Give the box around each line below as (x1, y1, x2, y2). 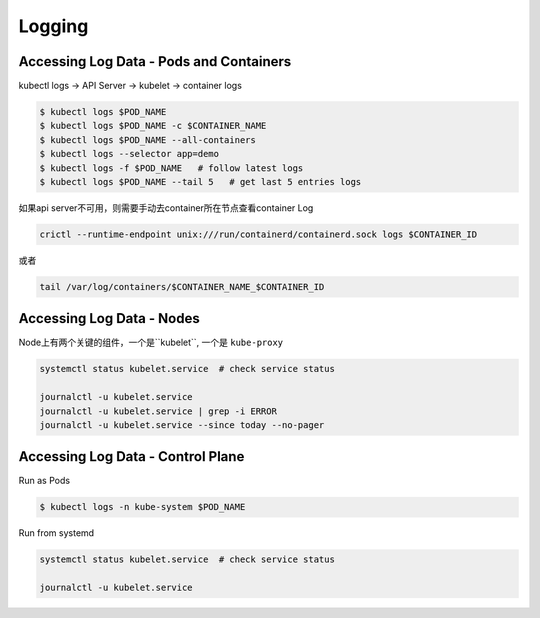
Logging (18, 15, 89, 37)
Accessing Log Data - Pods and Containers (18, 53, 292, 70)
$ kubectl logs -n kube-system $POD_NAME (39, 501, 246, 513)
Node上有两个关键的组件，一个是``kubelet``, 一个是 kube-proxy (18, 336, 284, 349)
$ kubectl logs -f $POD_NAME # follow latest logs (39, 162, 304, 174)
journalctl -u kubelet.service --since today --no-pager (39, 419, 325, 430)
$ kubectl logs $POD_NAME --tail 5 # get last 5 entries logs (39, 176, 362, 187)
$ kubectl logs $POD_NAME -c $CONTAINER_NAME (39, 120, 267, 132)
